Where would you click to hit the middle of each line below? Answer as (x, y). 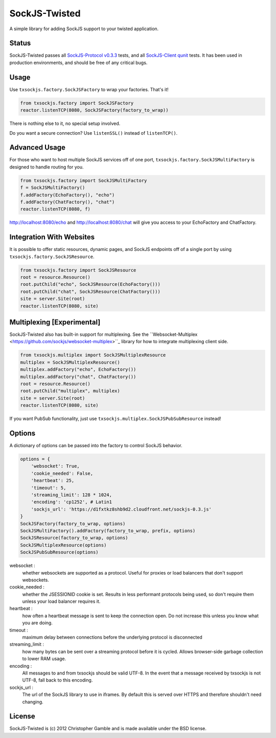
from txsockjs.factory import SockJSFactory (77, 103)
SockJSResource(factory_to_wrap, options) (74, 538)
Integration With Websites (52, 237)
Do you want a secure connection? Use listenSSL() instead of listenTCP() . (94, 133)
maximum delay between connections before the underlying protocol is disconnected (112, 637)
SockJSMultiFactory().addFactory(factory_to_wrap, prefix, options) (108, 531)
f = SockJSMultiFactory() (53, 188)
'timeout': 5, (49, 488)
